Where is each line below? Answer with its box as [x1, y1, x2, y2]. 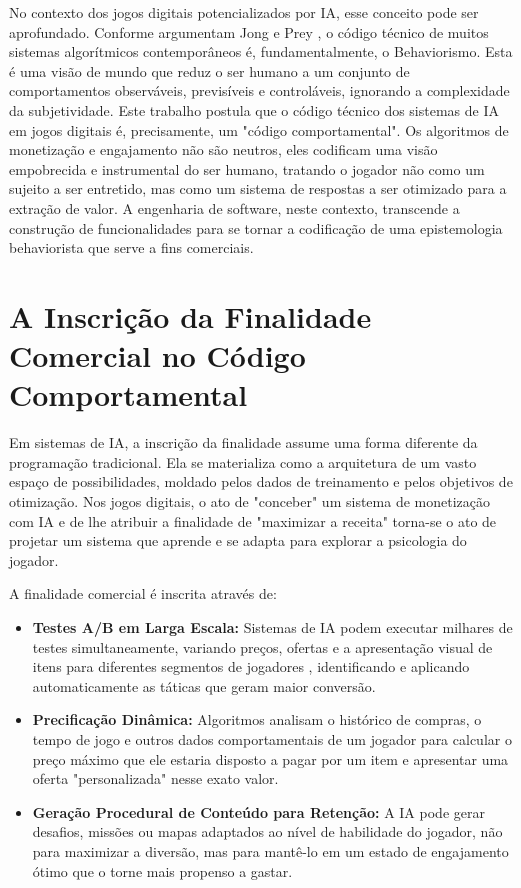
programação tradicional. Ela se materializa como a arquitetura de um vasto [9, 451, 477, 472]
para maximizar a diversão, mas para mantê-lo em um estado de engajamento [32, 840, 509, 861]
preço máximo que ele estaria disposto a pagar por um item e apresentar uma [32, 748, 509, 769]
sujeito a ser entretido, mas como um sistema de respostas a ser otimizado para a [9, 178, 507, 199]
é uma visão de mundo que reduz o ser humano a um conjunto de [9, 60, 410, 81]
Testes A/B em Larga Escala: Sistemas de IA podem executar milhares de [32, 616, 513, 637]
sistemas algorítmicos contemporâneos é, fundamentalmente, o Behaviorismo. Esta [9, 41, 513, 62]
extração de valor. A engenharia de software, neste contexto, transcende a [9, 197, 460, 218]
